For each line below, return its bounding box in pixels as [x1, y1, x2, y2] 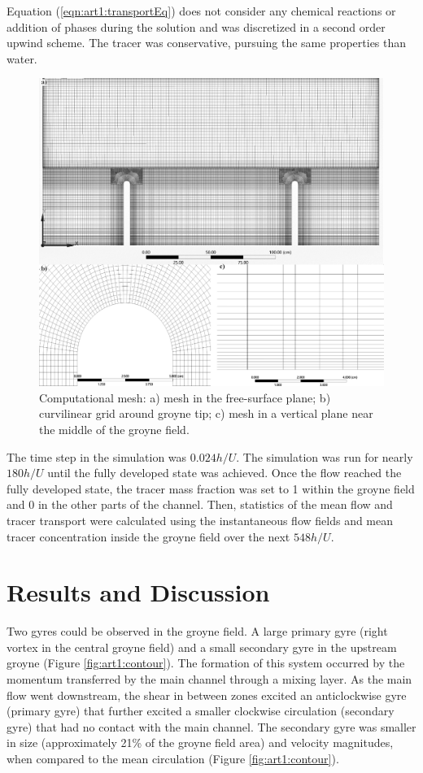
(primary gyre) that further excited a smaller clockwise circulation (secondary [7, 702, 395, 719]
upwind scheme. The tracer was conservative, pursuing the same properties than [7, 34, 407, 51]
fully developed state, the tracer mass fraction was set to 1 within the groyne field [7, 480, 415, 497]
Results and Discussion [7, 575, 270, 609]
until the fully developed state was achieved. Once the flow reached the [47, 464, 402, 481]
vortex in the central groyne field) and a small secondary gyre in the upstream [7, 638, 397, 655]
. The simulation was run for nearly [236, 448, 413, 465]
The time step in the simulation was [7, 448, 187, 465]
